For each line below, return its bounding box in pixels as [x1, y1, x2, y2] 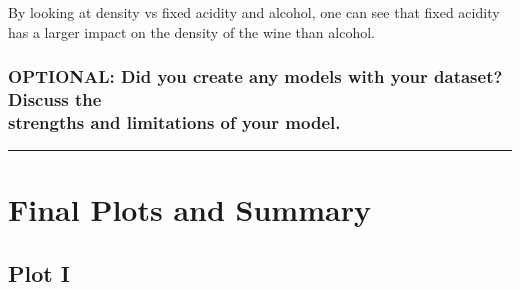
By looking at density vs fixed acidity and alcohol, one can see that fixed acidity [8, 2, 500, 22]
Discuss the [8, 87, 102, 112]
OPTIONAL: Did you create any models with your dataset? [8, 64, 503, 89]
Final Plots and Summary [8, 189, 371, 230]
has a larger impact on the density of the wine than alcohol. [8, 21, 375, 42]
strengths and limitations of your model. [8, 109, 341, 134]
